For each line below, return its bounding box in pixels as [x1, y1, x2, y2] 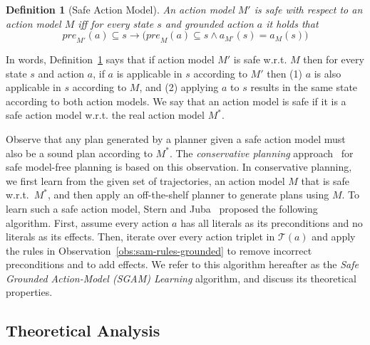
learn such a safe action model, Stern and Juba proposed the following [6, 201, 318, 216]
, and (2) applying [139, 80, 219, 95]
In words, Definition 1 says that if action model [6, 51, 215, 66]
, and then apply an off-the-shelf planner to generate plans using [48, 187, 329, 202]
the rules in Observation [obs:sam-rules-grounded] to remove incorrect [6, 243, 312, 258]
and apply [312, 229, 356, 244]
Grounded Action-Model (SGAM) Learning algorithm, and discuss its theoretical [6, 270, 356, 285]
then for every [303, 51, 364, 66]
